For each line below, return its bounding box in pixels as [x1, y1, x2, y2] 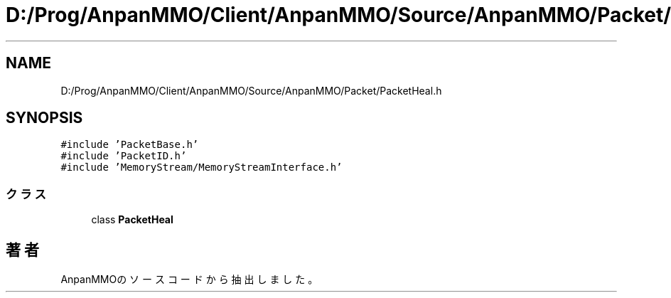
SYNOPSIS [6, 109, 83, 127]
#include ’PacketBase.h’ [60, 139, 199, 151]
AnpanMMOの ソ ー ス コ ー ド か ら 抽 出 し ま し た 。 [60, 273, 318, 286]
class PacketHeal [91, 213, 173, 226]
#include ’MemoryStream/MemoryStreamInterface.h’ [60, 161, 343, 174]
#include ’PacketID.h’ [60, 150, 187, 162]
